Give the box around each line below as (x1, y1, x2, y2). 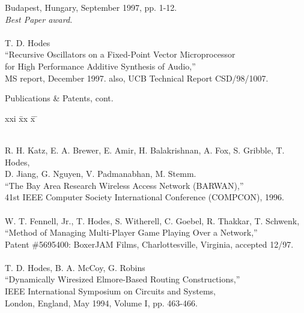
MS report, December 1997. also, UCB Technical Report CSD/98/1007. (5, 71, 269, 84)
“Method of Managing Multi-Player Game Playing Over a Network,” (5, 226, 258, 239)
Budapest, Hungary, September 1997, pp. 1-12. (5, 1, 177, 13)
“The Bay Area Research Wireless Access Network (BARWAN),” (5, 179, 244, 191)
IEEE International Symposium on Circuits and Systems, (5, 285, 216, 297)
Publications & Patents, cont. (5, 92, 114, 104)
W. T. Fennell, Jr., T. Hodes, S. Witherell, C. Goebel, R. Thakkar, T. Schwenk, (5, 214, 300, 227)
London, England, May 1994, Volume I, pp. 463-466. (5, 296, 198, 309)
